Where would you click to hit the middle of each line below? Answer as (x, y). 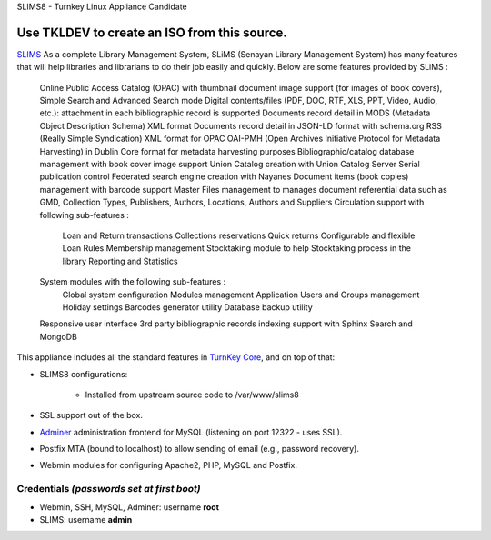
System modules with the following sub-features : (133, 282)
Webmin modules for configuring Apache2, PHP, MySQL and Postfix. (168, 465)
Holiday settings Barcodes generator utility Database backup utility (187, 307)
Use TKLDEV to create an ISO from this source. (152, 32)
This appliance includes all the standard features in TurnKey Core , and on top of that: (176, 357)
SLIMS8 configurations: (84, 374)
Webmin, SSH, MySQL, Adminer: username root (130, 507)
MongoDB (58, 336)
